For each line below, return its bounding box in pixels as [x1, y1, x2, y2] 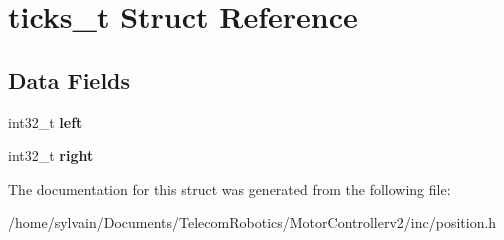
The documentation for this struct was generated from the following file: [8, 178, 451, 199]
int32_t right [8, 145, 94, 166]
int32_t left [8, 111, 83, 132]
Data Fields [8, 64, 131, 95]
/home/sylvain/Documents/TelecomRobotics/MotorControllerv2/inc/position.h [8, 212, 497, 233]
